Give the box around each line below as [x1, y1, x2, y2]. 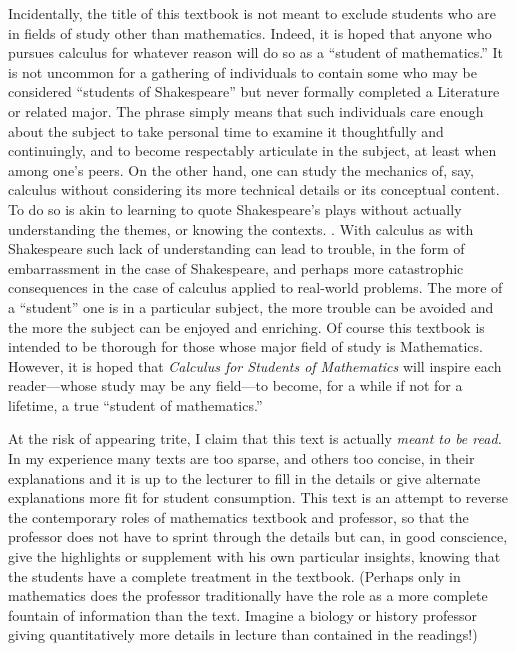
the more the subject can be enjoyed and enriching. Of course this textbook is [8, 316, 485, 337]
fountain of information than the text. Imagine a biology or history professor [8, 604, 478, 625]
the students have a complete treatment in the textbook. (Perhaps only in [8, 565, 461, 586]
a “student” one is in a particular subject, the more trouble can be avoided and [8, 296, 494, 317]
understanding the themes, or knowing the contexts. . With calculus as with [8, 218, 474, 239]
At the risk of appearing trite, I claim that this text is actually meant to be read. [8, 428, 502, 449]
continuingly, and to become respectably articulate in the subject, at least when [8, 140, 497, 161]
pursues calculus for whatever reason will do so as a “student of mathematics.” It [8, 42, 503, 63]
